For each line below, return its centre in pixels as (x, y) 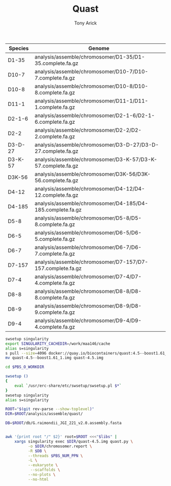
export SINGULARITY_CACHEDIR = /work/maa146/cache (58, 344)
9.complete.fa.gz (55, 312)
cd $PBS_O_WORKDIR (25, 367)
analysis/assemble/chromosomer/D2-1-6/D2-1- (95, 115)
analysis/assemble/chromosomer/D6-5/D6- (88, 232)
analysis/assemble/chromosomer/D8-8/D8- (88, 291)
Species (19, 48)
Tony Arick (85, 23)
